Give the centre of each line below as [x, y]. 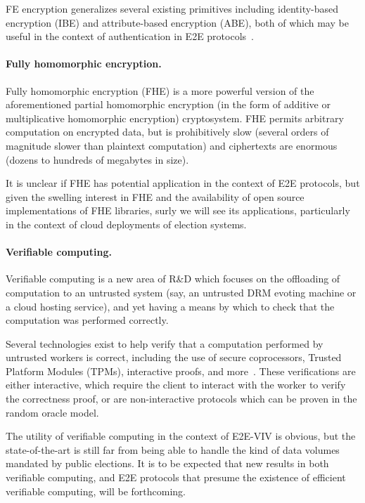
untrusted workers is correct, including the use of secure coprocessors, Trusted [174, 357]
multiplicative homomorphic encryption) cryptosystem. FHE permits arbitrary [175, 118]
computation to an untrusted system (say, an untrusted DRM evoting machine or [181, 292]
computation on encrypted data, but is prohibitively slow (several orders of [167, 132]
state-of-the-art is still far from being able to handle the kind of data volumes [173, 449]
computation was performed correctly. [87, 320]
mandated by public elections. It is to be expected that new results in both [167, 463]
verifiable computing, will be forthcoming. [96, 491]
